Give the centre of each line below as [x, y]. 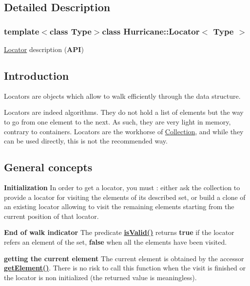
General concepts [48, 167]
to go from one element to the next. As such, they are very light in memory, [117, 121]
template [22, 31]
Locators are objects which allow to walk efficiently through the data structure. [122, 96]
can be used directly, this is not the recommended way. [86, 141]
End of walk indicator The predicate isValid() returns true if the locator [119, 232]
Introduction [37, 75]
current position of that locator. [51, 216]
